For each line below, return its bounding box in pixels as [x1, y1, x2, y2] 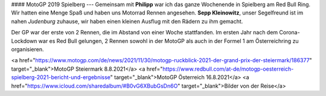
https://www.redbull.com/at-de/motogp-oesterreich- [162, 65, 294, 72]
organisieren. [11, 45, 44, 53]
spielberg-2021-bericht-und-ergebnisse [11, 74, 111, 81]
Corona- [279, 29, 300, 36]
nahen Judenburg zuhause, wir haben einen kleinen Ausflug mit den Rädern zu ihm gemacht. [11, 18, 243, 25]
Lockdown [11, 37, 37, 45]
